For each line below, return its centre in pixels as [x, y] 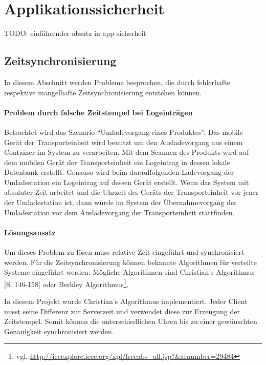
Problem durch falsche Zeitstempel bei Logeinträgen [98, 112]
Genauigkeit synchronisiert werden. [59, 331]
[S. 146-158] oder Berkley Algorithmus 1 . [66, 283]
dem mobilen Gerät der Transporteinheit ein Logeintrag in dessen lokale [117, 162]
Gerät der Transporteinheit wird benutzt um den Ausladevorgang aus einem [124, 142]
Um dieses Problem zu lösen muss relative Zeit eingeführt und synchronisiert [124, 252]
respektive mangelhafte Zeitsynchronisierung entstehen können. [103, 92]
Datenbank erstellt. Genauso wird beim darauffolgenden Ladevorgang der [119, 172]
